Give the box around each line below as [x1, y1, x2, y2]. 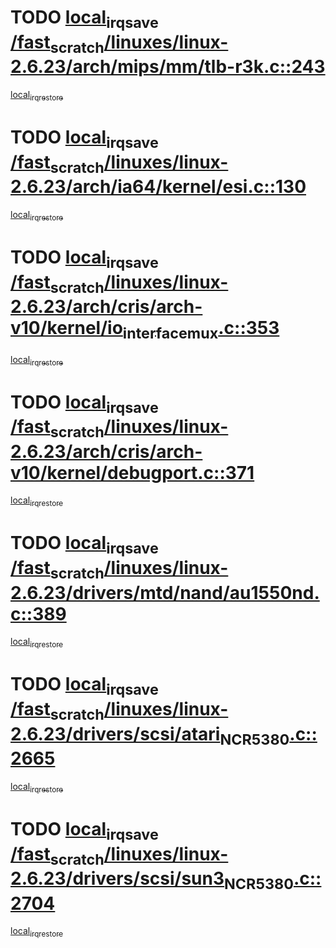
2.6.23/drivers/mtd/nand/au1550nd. [10, 581, 320, 604]
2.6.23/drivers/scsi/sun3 [10, 867, 225, 890]
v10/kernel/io [10, 317, 123, 340]
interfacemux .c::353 [122, 317, 280, 343]
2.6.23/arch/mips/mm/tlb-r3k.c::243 [10, 56, 326, 78]
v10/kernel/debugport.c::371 [10, 461, 255, 484]
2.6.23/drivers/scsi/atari [10, 722, 221, 745]
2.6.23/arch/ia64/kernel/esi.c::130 [10, 176, 307, 198]
